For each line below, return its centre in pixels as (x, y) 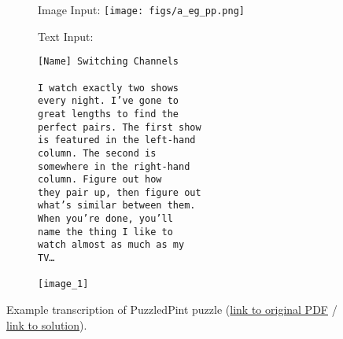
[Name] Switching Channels (108, 62)
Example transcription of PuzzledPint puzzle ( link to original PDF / (172, 310)
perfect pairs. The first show (120, 127)
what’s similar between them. (117, 206)
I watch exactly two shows (108, 88)
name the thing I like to (105, 232)
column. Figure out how (100, 180)
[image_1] (63, 284)
